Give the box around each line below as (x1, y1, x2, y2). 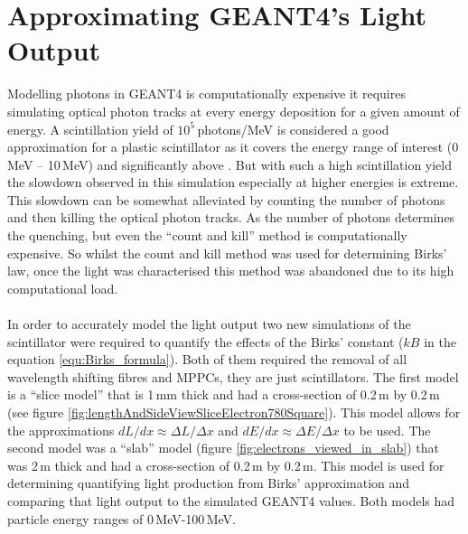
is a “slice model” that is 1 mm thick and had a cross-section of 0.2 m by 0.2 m (7, 385, 440, 404)
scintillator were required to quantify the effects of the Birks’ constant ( (7, 332, 404, 351)
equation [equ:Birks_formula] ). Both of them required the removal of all (7, 350, 407, 369)
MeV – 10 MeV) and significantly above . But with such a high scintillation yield (7, 155, 453, 173)
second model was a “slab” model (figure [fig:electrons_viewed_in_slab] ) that (7, 438, 440, 457)
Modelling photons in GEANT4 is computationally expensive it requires (7, 84, 406, 103)
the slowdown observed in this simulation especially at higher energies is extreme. (7, 173, 459, 192)
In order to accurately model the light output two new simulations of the (7, 314, 411, 333)
